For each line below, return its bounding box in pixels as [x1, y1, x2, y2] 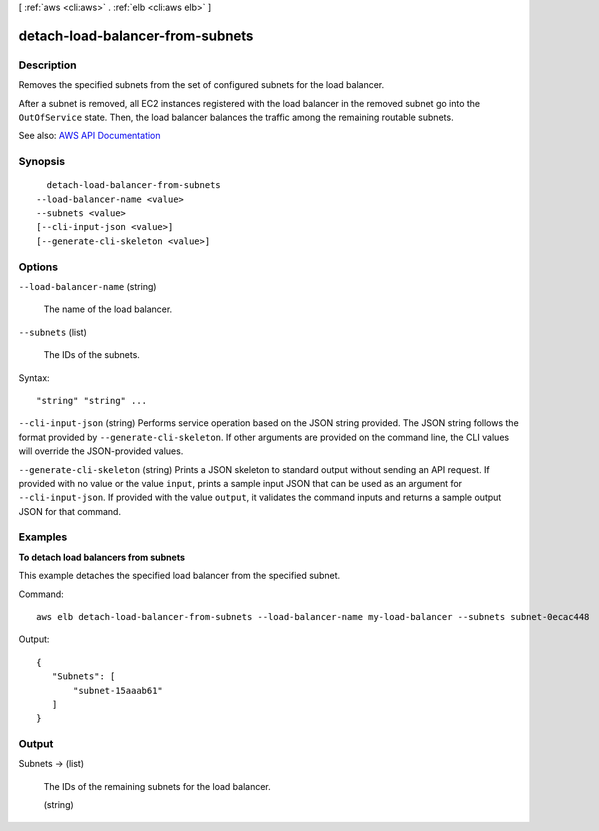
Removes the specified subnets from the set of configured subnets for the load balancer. [18, 79, 385, 91]
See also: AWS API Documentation [18, 130, 161, 142]
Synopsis [18, 155, 65, 169]
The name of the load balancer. [43, 303, 173, 315]
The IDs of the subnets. [43, 349, 140, 361]
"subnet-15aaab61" [73, 685, 164, 696]
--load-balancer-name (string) [18, 280, 157, 292]
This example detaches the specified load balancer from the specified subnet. [18, 570, 341, 582]
